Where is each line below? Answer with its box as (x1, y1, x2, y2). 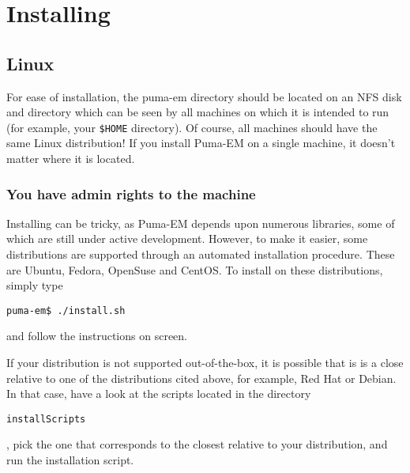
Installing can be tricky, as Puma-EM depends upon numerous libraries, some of (6, 214, 395, 231)
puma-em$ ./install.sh (6, 305, 126, 316)
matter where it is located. (6, 150, 135, 167)
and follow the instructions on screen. (6, 327, 187, 344)
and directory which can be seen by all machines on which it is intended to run (6, 104, 389, 120)
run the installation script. (6, 452, 134, 468)
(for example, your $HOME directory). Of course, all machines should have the (6, 119, 378, 135)
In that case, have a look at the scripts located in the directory (6, 385, 311, 402)
